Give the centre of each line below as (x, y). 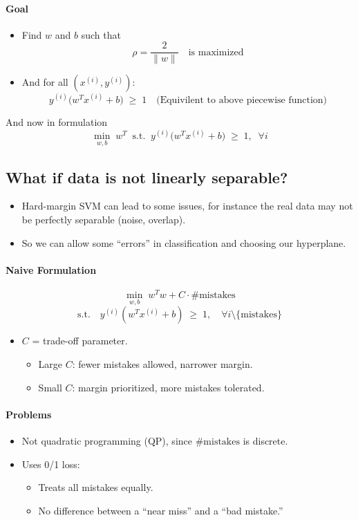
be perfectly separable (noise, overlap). (104, 220)
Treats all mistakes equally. (96, 487)
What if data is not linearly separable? (147, 177)
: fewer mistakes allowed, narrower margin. (162, 363)
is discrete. (265, 440)
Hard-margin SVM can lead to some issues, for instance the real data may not (187, 206)
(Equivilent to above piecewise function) (242, 100)
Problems (29, 414)
